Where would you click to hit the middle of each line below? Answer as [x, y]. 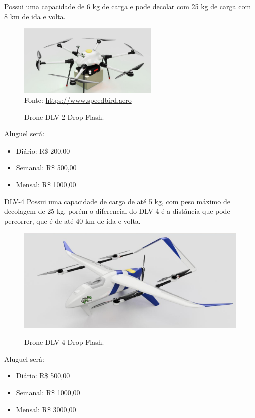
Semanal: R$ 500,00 [46, 167]
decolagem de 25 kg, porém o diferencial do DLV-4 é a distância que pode [117, 211]
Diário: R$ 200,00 [43, 150]
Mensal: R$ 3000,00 [46, 409]
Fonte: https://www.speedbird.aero [78, 100]
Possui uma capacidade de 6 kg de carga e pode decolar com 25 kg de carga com [128, 6]
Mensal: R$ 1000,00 [46, 184]
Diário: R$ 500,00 [43, 376]
